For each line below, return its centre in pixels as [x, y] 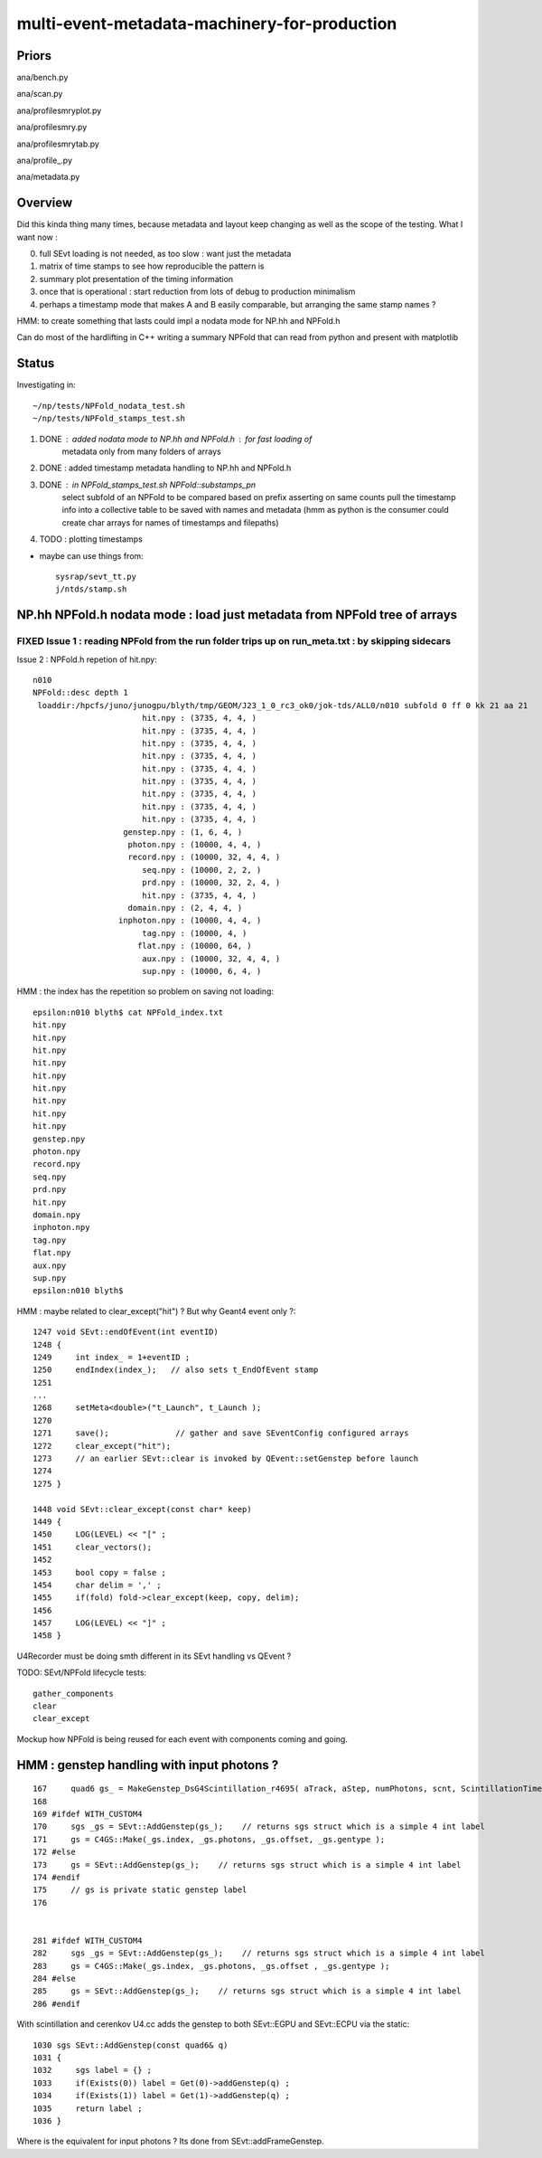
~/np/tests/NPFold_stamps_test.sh [109, 419]
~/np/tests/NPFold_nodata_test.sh [109, 406]
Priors [34, 56]
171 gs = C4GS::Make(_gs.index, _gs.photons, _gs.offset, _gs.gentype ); [209, 1839]
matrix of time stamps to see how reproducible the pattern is [152, 266]
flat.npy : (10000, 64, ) [194, 946]
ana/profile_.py [44, 161]
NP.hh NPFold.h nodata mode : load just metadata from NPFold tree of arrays [237, 615]
